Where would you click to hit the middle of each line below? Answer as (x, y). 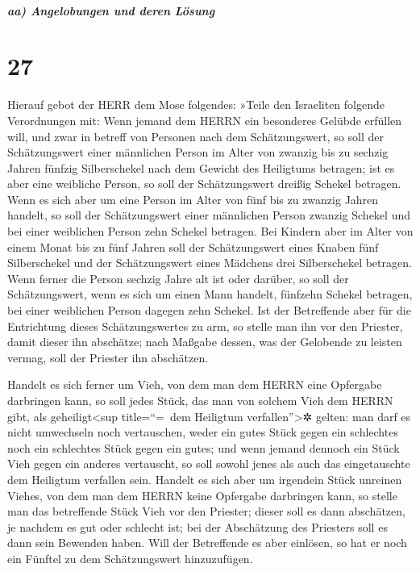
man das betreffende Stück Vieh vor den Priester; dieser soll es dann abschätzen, (206, 511)
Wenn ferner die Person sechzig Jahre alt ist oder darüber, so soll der (178, 278)
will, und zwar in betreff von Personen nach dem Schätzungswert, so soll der (195, 136)
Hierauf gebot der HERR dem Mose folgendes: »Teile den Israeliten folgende (196, 104)
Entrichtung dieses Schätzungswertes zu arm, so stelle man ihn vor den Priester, (205, 326)
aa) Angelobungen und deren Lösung (111, 10)
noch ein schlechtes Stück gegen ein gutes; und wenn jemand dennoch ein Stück (204, 447)
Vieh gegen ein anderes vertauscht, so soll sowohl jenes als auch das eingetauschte (209, 463)
